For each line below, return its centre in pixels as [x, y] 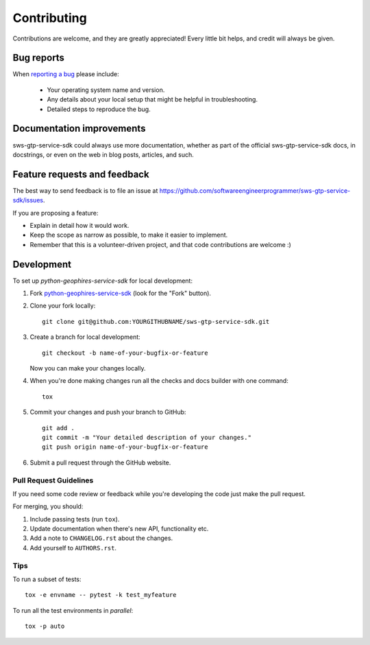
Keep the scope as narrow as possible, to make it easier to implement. [129, 235]
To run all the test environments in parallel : [73, 610]
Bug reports [39, 58]
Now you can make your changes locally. [88, 368]
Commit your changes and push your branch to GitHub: [108, 412]
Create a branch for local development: [85, 337]
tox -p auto [45, 626]
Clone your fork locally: [63, 306]
